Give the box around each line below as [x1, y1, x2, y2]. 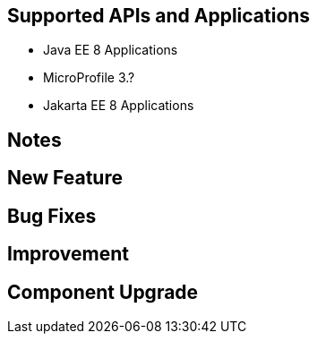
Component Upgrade [7, 280, 199, 303]
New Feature [7, 166, 123, 190]
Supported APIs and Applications [7, 4, 311, 27]
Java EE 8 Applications [43, 42, 178, 58]
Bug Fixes [7, 204, 97, 227]
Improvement [7, 243, 129, 266]
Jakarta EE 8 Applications [43, 98, 194, 114]
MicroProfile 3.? [43, 70, 135, 86]
